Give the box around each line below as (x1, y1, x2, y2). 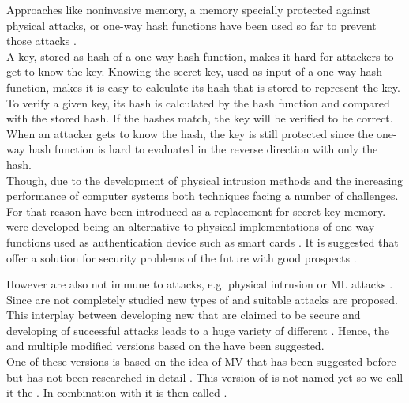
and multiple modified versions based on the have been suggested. (6, 337, 325, 354)
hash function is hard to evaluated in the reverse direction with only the (28, 141, 378, 157)
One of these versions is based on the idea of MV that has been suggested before (6, 353, 396, 370)
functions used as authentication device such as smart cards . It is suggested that (6, 233, 399, 250)
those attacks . (6, 32, 77, 49)
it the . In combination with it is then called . (6, 384, 227, 401)
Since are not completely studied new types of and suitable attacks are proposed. (6, 291, 398, 307)
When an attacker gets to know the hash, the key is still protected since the (6, 125, 373, 141)
